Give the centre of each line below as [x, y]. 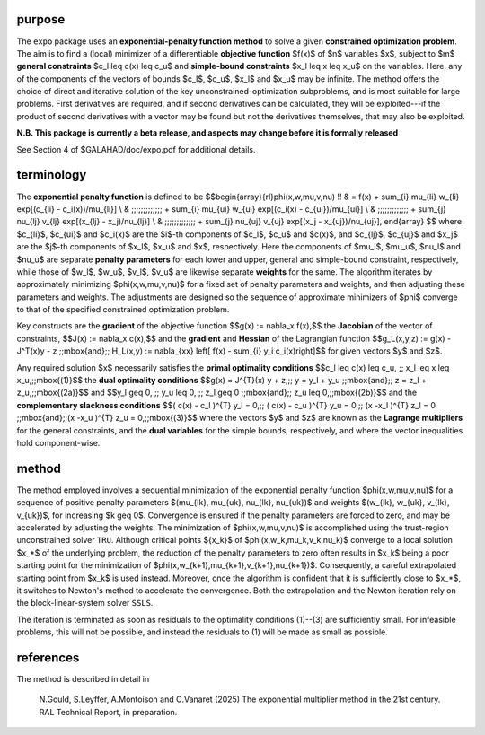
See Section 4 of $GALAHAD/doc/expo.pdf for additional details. [136, 149]
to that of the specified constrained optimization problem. [123, 310]
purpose [41, 19]
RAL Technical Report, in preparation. [108, 712]
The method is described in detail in [83, 679]
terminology [52, 175]
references [48, 657]
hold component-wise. [58, 442]
